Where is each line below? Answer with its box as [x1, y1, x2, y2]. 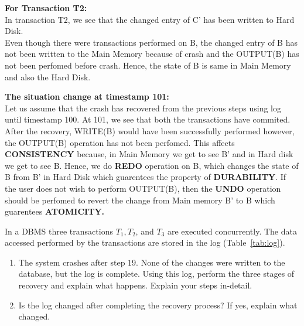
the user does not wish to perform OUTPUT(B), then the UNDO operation [5, 182, 281, 194]
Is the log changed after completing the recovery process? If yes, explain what [18, 298, 298, 311]
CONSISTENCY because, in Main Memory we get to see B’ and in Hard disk [5, 148, 293, 160]
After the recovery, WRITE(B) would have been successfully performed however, [5, 124, 295, 137]
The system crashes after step [18, 256, 125, 268]
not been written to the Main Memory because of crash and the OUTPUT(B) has [5, 47, 299, 60]
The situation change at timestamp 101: [5, 90, 169, 103]
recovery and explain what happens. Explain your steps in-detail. [18, 279, 252, 291]
